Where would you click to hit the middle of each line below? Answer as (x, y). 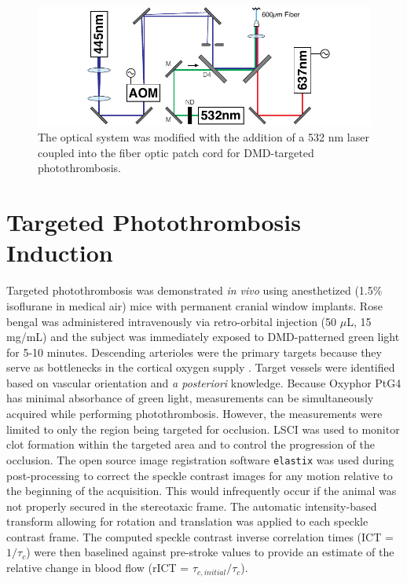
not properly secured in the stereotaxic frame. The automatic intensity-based (192, 506)
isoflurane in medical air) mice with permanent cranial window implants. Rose (194, 305)
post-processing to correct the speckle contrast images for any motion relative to (200, 475)
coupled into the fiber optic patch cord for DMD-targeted (176, 152)
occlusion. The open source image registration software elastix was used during (200, 459)
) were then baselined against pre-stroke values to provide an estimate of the (210, 552)
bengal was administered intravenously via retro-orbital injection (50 (172, 321)
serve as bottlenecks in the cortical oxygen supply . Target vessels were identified (201, 367)
